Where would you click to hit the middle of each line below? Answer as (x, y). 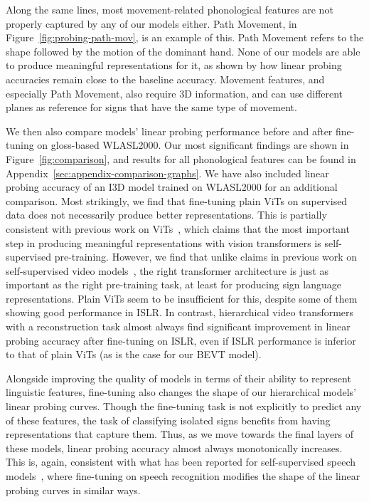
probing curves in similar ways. (73, 490)
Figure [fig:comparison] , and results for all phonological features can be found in (181, 158)
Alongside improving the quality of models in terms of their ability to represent (178, 378)
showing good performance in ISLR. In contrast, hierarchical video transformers (180, 312)
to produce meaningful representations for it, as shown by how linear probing (174, 65)
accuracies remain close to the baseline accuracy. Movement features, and (165, 79)
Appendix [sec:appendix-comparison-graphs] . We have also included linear (167, 173)
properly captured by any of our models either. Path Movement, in (151, 23)
